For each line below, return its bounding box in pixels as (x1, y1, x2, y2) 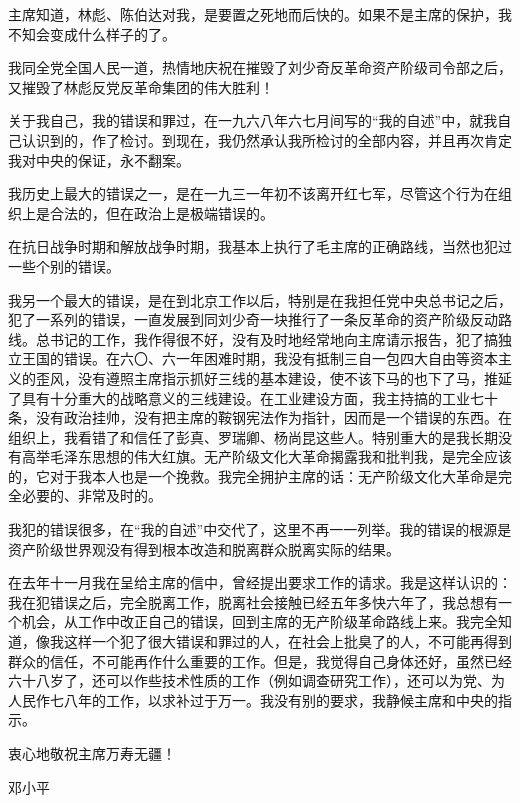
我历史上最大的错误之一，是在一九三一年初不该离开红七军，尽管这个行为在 (8, 183, 498, 204)
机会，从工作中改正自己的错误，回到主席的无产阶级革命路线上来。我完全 (21, 611, 498, 632)
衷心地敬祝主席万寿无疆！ (8, 743, 176, 763)
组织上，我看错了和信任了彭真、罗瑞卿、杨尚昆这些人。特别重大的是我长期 (8, 426, 498, 447)
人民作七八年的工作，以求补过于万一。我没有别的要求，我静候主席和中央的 (8, 689, 498, 710)
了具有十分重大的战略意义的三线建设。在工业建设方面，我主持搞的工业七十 (8, 387, 498, 408)
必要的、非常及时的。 (21, 485, 162, 506)
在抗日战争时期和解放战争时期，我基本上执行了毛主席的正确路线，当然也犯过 (8, 236, 512, 257)
